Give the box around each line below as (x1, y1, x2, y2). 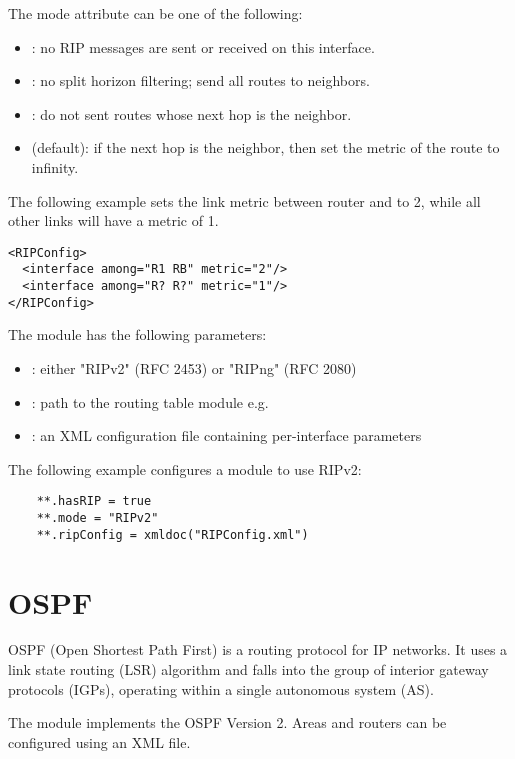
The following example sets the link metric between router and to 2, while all (8, 190, 481, 211)
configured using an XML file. (8, 731, 191, 752)
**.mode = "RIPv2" (36, 511, 159, 525)
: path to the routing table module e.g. (31, 391, 269, 412)
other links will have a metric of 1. (8, 210, 219, 231)
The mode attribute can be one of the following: (8, 3, 303, 23)
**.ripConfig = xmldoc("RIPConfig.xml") (36, 527, 309, 542)
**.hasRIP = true (36, 494, 152, 509)
